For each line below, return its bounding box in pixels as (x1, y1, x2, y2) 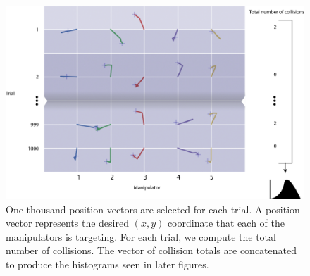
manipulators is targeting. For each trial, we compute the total (6, 229, 276, 244)
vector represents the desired (6, 215, 129, 230)
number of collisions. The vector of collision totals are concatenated (6, 243, 297, 258)
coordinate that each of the (167, 215, 285, 230)
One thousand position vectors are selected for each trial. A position (6, 201, 300, 216)
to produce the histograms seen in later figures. (6, 256, 209, 271)
